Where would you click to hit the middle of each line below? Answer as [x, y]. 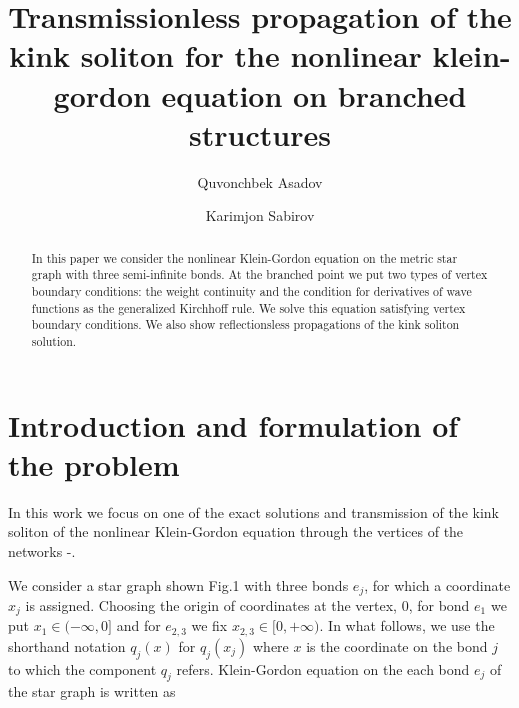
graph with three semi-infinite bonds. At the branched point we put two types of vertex [259, 274]
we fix [209, 625]
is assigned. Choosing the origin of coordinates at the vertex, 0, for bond [247, 604]
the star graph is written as [92, 691]
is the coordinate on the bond [397, 645]
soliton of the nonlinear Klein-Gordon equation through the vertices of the [236, 531]
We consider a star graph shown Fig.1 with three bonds [178, 584]
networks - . [42, 550]
